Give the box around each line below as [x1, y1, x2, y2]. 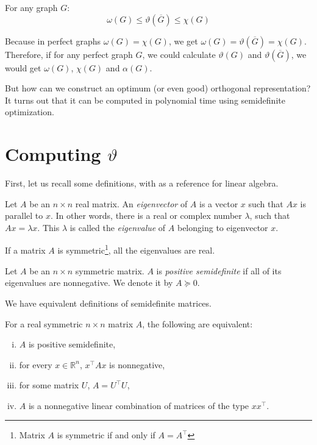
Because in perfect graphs [5, 34, 101, 47]
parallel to [5, 209, 43, 222]
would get [5, 61, 41, 74]
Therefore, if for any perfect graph [5, 48, 133, 60]
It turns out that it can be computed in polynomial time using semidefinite [5, 93, 285, 106]
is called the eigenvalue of [69, 221, 166, 233]
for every [19, 358, 52, 371]
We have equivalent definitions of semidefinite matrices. [5, 296, 212, 309]
